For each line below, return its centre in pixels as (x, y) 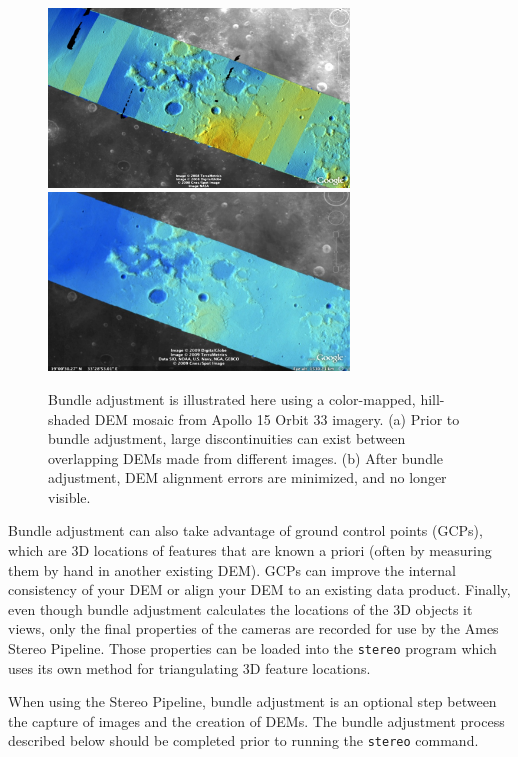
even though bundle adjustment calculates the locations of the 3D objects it (240, 608)
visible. (69, 496)
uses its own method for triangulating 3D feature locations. (189, 667)
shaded (69, 418)
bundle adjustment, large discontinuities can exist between (227, 438)
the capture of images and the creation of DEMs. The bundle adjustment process (256, 720)
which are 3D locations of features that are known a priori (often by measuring (250, 550)
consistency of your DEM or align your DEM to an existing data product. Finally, (259, 589)
